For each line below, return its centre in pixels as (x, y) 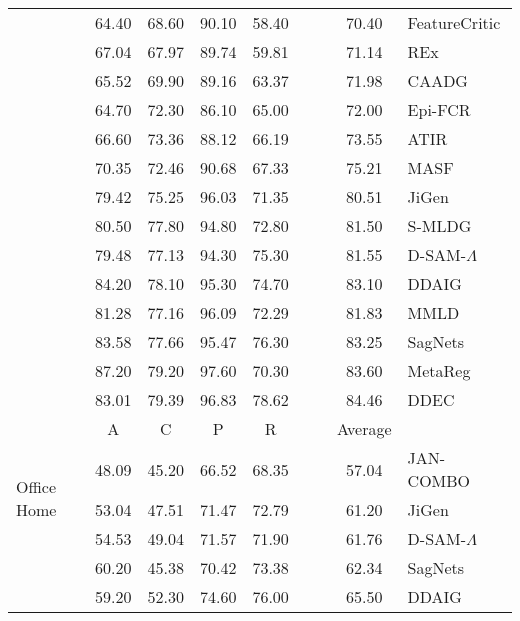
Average (364, 428)
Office (36, 486)
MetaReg (439, 370)
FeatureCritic (454, 22)
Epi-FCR (439, 109)
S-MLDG (439, 225)
